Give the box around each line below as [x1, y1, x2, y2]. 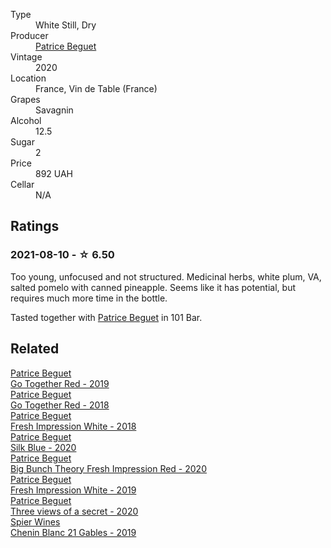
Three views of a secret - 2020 [10, 505, 139, 517]
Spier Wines [10, 515, 61, 528]
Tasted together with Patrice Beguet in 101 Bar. [10, 311, 203, 323]
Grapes [10, 94, 41, 105]
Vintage [10, 51, 43, 63]
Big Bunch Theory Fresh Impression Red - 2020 [10, 462, 207, 474]
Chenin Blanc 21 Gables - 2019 [10, 526, 137, 538]
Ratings [10, 218, 60, 235]
